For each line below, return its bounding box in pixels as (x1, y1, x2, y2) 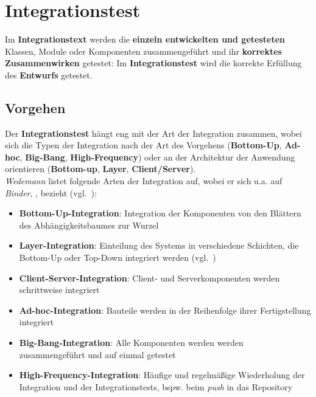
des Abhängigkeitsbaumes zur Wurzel (19, 218, 159, 231)
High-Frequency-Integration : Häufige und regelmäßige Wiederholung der (19, 368, 305, 381)
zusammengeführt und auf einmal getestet (19, 348, 176, 361)
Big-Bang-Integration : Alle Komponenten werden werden (19, 336, 244, 349)
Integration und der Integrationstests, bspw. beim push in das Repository (19, 380, 293, 393)
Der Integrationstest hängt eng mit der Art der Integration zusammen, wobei (5, 126, 302, 139)
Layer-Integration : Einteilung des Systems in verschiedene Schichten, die (19, 239, 299, 252)
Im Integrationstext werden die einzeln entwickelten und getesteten (5, 33, 285, 46)
